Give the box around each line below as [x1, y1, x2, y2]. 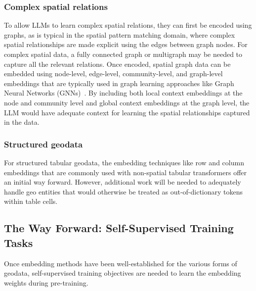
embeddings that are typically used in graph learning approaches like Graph [4, 78, 234, 88]
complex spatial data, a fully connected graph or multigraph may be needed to [4, 49, 243, 59]
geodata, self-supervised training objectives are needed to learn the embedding [4, 268, 241, 278]
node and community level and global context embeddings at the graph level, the [4, 97, 250, 107]
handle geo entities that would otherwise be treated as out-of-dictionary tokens [4, 186, 243, 196]
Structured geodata [4, 138, 83, 150]
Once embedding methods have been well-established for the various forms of [4, 258, 237, 268]
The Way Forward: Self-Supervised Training [4, 220, 234, 236]
